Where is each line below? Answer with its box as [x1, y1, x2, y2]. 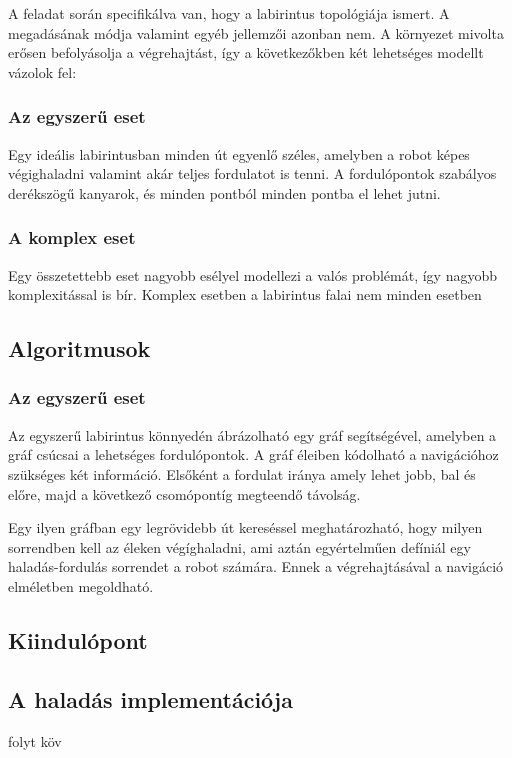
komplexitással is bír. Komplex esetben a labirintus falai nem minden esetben [8, 284, 482, 305]
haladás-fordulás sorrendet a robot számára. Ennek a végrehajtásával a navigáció [8, 556, 504, 577]
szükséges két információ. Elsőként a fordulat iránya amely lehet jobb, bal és [8, 463, 476, 484]
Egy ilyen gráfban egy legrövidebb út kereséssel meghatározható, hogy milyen [8, 517, 483, 538]
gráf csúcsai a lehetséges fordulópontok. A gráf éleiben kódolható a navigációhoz [8, 444, 499, 465]
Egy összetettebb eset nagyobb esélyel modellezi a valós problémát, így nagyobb [8, 264, 498, 285]
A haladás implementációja [8, 683, 293, 714]
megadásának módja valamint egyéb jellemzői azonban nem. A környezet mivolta [8, 22, 504, 43]
